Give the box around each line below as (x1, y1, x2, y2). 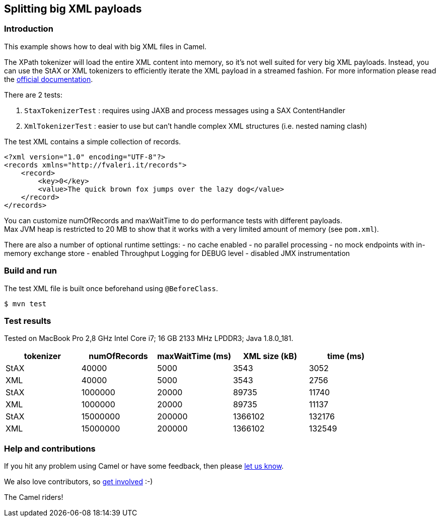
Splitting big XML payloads (4, 3, 142, 15)
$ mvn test (4, 299, 47, 308)
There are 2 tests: (4, 90, 62, 99)
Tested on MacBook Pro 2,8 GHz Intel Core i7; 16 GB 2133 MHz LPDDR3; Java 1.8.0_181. (4, 334, 294, 343)
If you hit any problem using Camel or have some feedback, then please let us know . (4, 462, 284, 471)
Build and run (4, 266, 57, 276)
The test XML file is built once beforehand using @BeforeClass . (4, 284, 218, 293)
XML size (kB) (243, 351, 297, 362)
